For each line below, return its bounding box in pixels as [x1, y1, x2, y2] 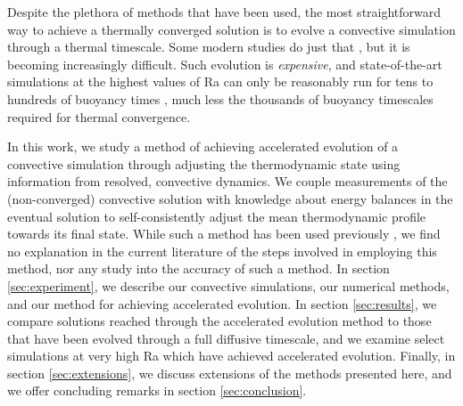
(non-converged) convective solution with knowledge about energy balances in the [7, 189, 453, 207]
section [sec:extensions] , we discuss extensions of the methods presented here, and [7, 363, 452, 382]
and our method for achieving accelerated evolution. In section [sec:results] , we [7, 294, 437, 313]
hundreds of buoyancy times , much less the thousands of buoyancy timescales [7, 89, 434, 108]
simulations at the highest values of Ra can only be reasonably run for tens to [7, 72, 434, 91]
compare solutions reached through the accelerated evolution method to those [7, 312, 432, 330]
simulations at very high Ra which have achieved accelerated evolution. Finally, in [7, 346, 456, 365]
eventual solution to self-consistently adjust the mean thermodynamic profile [7, 207, 426, 225]
